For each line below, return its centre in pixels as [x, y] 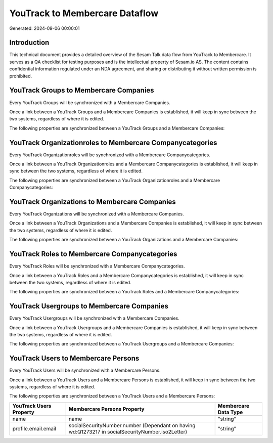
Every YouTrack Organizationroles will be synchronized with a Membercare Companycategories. [110, 155]
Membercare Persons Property [106, 409]
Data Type [230, 412]
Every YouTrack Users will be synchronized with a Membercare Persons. [85, 370]
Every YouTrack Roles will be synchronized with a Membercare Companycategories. [97, 266]
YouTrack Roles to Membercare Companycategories [93, 254]
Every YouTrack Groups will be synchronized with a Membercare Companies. [90, 102]
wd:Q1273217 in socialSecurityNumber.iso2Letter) [128, 431]
